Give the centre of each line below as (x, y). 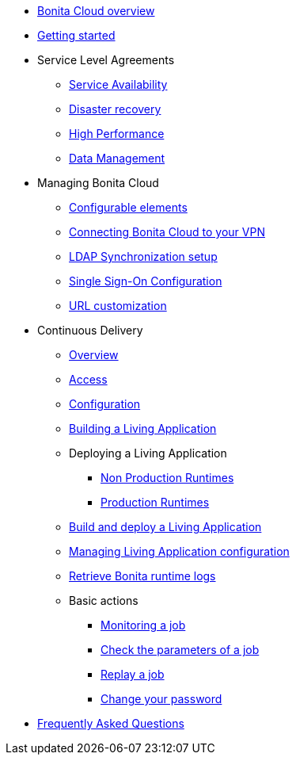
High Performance (117, 134)
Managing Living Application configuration (179, 551)
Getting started (76, 35)
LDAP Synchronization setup (143, 256)
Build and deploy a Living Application (165, 527)
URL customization (118, 306)
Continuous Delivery (90, 330)
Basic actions (104, 600)
